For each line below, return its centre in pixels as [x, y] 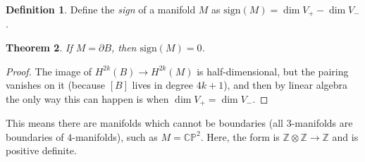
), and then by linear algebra [286, 85]
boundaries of [35, 136]
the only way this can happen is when [87, 98]
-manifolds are [322, 123]
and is [345, 136]
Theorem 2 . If [39, 48]
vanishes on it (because [55, 85]
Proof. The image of [49, 71]
